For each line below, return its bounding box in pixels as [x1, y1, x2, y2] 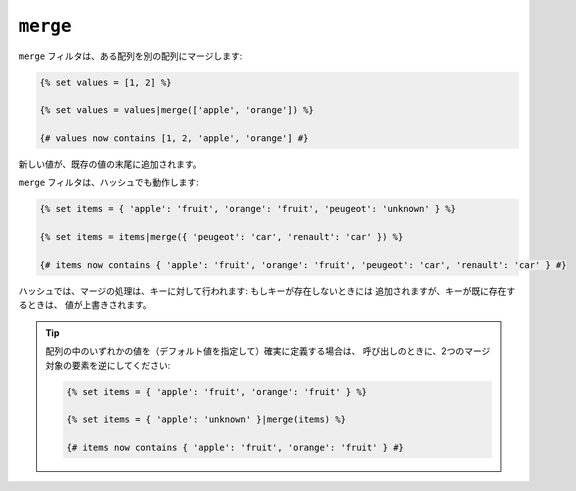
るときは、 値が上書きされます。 [18, 299, 152, 311]
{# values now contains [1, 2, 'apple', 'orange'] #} [39, 133, 309, 144]
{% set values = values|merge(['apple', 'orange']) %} [39, 105, 314, 116]
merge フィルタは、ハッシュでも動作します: [18, 176, 199, 189]
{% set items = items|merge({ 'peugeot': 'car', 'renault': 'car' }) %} [39, 231, 404, 243]
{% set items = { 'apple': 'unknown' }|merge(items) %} [66, 414, 347, 425]
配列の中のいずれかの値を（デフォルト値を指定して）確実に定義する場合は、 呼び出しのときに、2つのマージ [45, 345, 491, 357]
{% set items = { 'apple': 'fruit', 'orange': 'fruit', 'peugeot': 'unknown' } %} [39, 203, 457, 215]
